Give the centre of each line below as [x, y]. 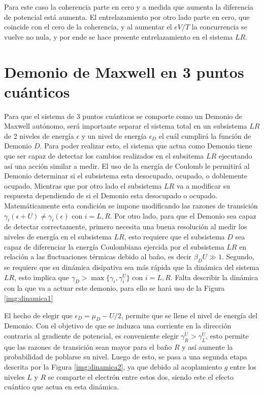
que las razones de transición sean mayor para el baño [88, 346]
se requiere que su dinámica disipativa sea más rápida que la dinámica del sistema [132, 267]
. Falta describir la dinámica [214, 277]
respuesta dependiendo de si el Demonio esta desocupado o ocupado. [111, 195]
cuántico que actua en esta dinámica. [62, 387]
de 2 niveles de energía [39, 135]
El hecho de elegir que [38, 315]
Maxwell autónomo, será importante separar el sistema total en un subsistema [126, 126]
